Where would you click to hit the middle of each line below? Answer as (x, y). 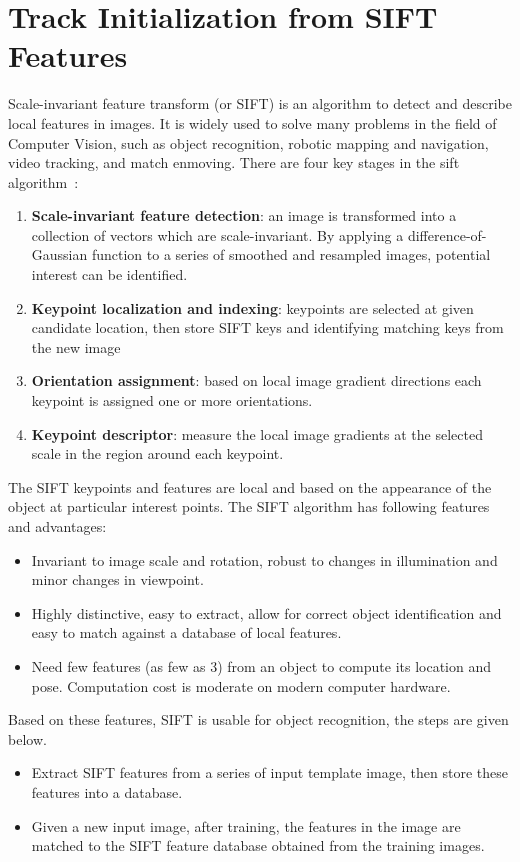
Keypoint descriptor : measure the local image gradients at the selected (257, 433)
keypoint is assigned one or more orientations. (172, 400)
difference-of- (447, 234)
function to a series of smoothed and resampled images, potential (291, 254)
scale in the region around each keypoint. (157, 453)
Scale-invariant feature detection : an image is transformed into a (244, 215)
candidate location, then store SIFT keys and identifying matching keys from (267, 327)
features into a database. (107, 791)
